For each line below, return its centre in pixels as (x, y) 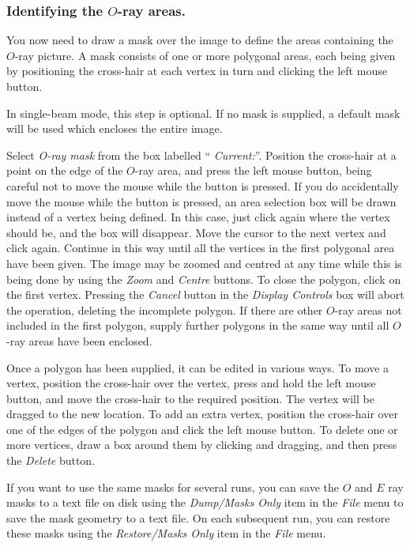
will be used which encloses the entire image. (115, 128)
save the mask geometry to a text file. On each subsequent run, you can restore (198, 517)
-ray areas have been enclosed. (79, 340)
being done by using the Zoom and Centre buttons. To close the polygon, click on (204, 279)
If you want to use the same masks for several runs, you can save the (173, 487)
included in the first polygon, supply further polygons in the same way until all (198, 325)
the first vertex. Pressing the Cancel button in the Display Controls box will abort (205, 294)
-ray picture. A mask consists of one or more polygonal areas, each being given (205, 55)
